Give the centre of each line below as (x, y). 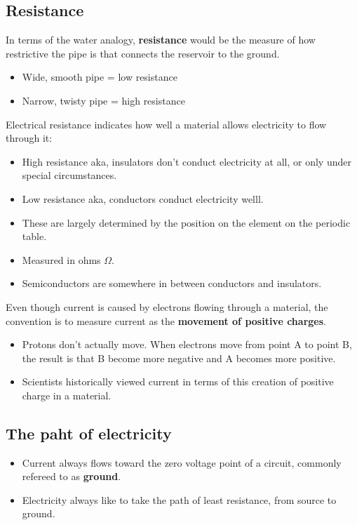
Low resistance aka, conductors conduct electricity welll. (143, 198)
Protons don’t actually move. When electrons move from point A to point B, (187, 344)
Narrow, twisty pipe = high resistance (103, 100)
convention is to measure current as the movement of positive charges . (166, 320)
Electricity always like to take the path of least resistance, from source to (179, 499)
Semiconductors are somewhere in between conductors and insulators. (172, 283)
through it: (29, 138)
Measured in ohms (61, 259)
